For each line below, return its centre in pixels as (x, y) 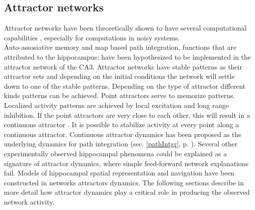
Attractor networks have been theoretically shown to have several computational (125, 28)
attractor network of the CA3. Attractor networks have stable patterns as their (123, 66)
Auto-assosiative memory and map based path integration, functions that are (120, 47)
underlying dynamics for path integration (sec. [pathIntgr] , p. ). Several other (121, 144)
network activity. (29, 201)
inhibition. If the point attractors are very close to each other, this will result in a (127, 115)
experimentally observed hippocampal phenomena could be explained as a (115, 153)
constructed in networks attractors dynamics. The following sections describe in (124, 182)
